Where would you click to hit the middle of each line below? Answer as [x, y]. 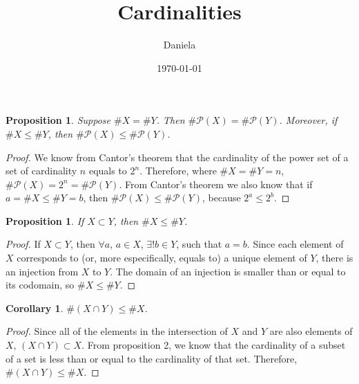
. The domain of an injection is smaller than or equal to [228, 271]
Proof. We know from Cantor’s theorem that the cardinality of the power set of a [177, 157]
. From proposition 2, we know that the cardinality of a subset [214, 345]
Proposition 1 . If [45, 220]
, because [221, 198]
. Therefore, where [178, 171]
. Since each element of [295, 244]
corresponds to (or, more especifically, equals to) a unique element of [162, 258]
